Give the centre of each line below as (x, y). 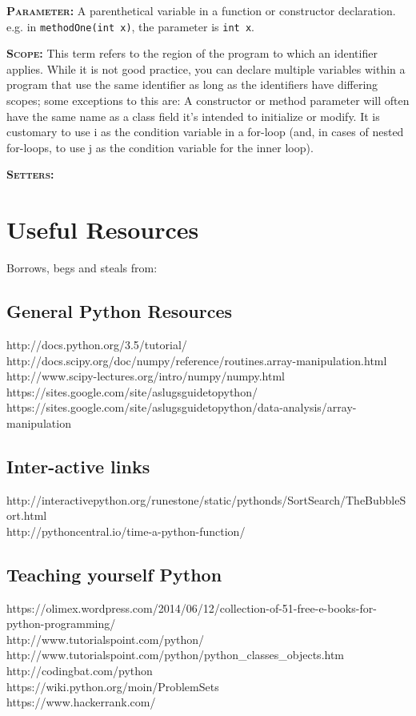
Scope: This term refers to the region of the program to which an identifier (192, 53)
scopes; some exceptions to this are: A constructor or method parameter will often (208, 101)
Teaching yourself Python (114, 574)
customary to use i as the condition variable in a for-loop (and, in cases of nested (205, 132)
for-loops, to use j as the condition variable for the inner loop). (160, 147)
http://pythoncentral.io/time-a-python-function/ (126, 531)
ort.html (27, 515)
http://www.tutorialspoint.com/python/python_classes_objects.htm (176, 655)
